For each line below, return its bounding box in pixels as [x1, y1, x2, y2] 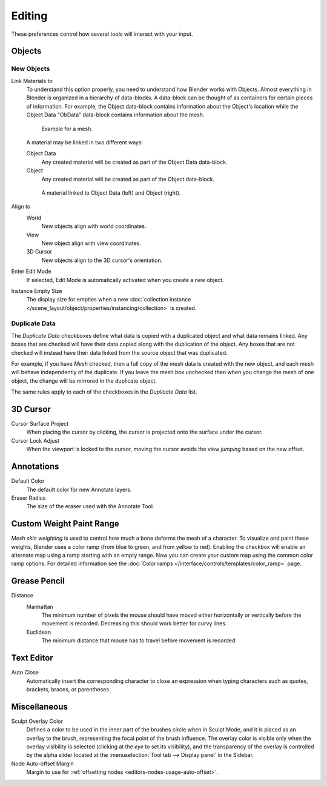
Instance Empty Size [11, 287, 63, 294]
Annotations [11, 462, 59, 472]
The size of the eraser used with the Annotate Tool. [26, 503, 154, 510]
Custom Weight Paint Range [11, 519, 119, 529]
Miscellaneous [11, 701, 68, 712]
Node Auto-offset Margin [11, 760, 74, 767]
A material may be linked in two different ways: [26, 139, 144, 146]
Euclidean [26, 628, 51, 636]
